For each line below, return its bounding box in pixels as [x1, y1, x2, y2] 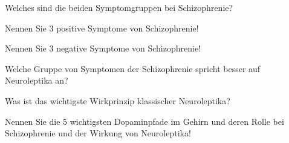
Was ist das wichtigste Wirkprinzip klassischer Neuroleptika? [5, 94, 230, 107]
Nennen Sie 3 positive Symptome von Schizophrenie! [5, 21, 199, 34]
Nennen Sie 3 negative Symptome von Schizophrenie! [5, 42, 201, 55]
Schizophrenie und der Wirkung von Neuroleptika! [5, 127, 191, 139]
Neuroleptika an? [5, 74, 68, 87]
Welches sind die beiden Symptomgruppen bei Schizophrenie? [5, 1, 233, 13]
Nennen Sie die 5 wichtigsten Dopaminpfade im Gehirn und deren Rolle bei [5, 115, 284, 127]
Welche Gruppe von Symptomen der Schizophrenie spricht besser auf [5, 62, 261, 75]
